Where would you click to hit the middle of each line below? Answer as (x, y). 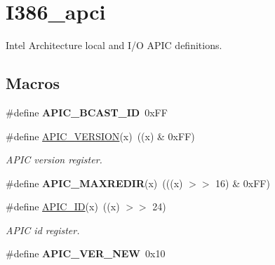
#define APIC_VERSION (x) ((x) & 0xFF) (100, 136)
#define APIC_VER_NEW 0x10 (86, 253)
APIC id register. (43, 230)
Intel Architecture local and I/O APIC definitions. (114, 45)
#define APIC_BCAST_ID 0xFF (87, 112)
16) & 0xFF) (243, 183)
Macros (33, 83)
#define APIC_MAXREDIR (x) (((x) (94, 183)
